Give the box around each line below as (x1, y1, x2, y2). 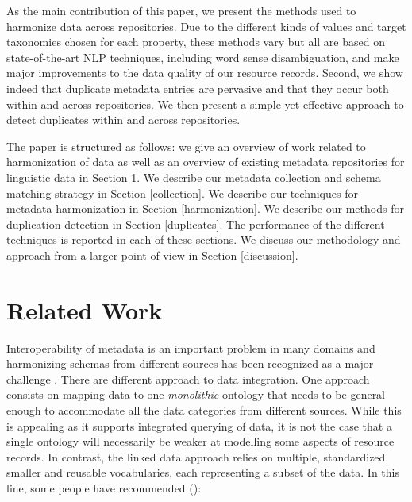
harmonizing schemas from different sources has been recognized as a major (6, 355, 374, 372)
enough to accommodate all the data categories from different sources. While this (6, 402, 402, 418)
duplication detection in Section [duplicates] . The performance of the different (6, 215, 385, 232)
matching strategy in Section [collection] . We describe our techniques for (6, 184, 358, 201)
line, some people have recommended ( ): (6, 479, 202, 496)
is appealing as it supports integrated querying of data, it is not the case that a (6, 417, 392, 434)
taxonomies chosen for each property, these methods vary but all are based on (6, 33, 385, 50)
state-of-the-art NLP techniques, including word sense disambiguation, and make (6, 48, 399, 65)
